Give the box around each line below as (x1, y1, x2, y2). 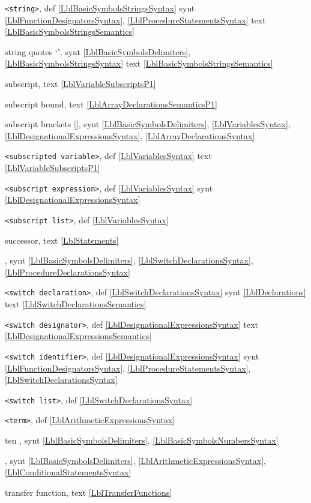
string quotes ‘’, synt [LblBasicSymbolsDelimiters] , (5, 45, 191, 58)
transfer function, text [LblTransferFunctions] (5, 486, 172, 498)
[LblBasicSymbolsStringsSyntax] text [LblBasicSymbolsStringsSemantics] (5, 57, 273, 70)
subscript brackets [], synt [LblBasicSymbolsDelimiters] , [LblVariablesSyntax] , (5, 118, 291, 130)
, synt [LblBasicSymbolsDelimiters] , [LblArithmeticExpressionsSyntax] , (5, 454, 266, 466)
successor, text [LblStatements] (5, 233, 119, 246)
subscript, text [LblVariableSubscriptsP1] (5, 77, 156, 90)
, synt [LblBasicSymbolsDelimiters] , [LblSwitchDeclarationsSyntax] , (5, 254, 253, 267)
